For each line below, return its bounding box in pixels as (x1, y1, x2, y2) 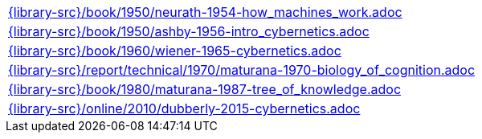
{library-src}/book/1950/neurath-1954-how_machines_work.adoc (8, 4, 402, 20)
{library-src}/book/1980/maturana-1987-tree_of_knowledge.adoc (8, 81, 402, 97)
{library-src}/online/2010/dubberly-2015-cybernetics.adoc (8, 100, 361, 117)
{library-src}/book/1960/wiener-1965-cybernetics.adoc (8, 43, 341, 59)
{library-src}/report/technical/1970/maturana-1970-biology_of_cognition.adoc (8, 62, 476, 78)
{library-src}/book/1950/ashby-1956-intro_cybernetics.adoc (8, 23, 370, 39)
